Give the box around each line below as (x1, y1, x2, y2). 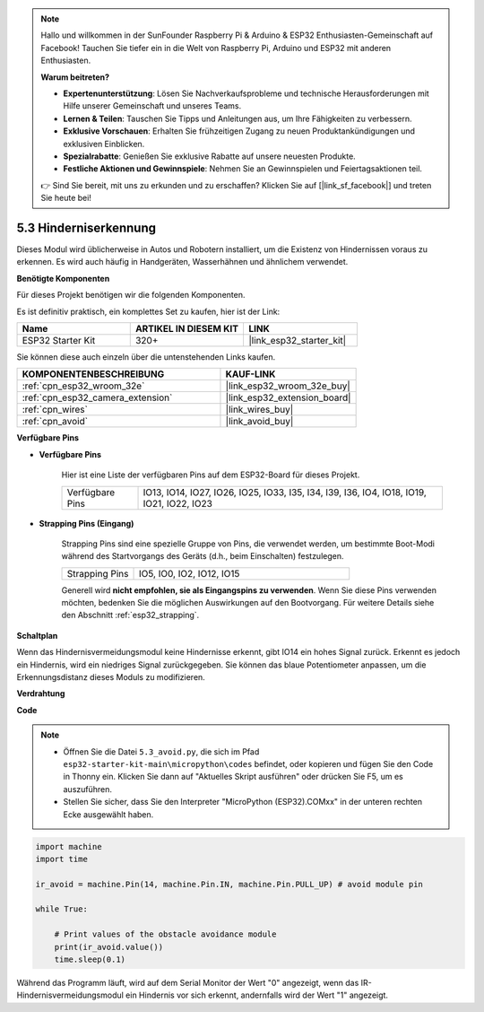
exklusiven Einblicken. (63, 138, 145, 149)
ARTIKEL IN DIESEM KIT (134, 322, 239, 335)
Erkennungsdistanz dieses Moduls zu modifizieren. (16, 672, 205, 683)
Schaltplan (16, 630, 58, 641)
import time (35, 853, 89, 864)
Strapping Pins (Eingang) (39, 518, 134, 528)
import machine (35, 842, 102, 851)
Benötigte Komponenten (16, 273, 110, 284)
